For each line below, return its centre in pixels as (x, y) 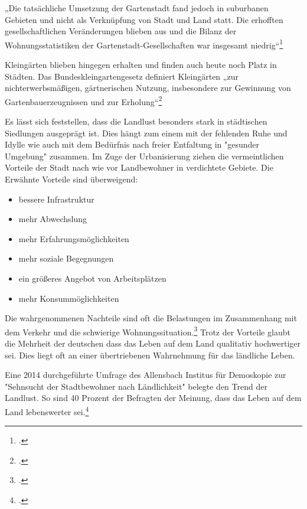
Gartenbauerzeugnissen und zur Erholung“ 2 (84, 100)
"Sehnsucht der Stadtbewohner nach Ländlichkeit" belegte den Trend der (136, 386)
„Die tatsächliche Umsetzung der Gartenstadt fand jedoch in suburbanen (137, 8)
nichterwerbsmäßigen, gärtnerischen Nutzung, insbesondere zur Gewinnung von (148, 88)
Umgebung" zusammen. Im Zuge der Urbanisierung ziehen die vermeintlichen (144, 156)
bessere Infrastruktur (56, 199)
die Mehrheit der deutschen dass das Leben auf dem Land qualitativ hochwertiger (153, 343)
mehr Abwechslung (53, 219)
